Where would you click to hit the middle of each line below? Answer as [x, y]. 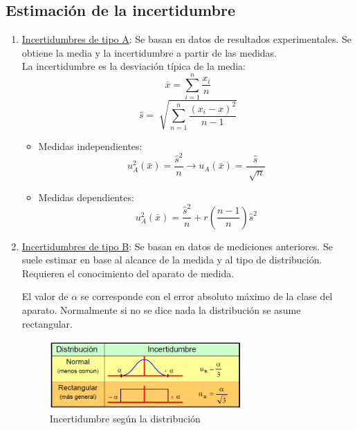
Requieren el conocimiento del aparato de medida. [128, 273]
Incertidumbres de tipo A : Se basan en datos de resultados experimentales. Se [187, 39]
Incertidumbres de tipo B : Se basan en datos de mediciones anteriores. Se [177, 246]
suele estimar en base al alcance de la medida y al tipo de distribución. [172, 260]
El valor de [45, 296]
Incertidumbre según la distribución [125, 418]
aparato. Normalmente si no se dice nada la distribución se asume [161, 309]
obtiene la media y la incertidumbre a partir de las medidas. [149, 52]
